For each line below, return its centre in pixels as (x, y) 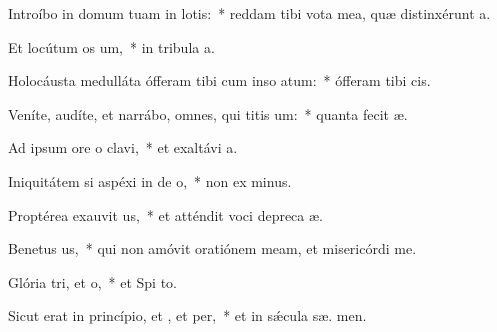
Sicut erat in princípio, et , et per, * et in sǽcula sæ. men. (187, 315)
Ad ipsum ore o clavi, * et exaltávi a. (123, 147)
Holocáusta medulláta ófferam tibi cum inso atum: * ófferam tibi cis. (219, 80)
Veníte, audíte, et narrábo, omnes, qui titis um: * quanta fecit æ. (208, 113)
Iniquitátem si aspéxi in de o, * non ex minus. (150, 180)
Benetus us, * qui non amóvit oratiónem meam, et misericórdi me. (212, 248)
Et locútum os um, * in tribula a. (111, 46)
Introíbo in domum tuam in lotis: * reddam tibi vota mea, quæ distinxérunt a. (249, 13)
